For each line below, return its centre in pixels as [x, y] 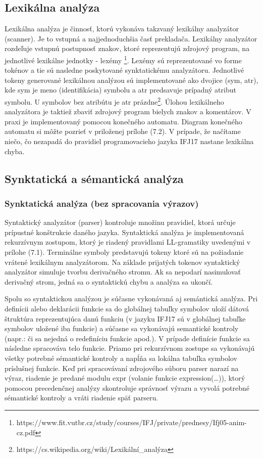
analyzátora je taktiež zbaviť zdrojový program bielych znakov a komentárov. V [128, 111]
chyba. [15, 151]
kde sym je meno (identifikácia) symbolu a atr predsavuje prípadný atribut [120, 90]
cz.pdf [26, 432]
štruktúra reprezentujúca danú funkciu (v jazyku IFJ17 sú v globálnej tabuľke [125, 318]
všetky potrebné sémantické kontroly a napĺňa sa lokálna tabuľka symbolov [121, 358]
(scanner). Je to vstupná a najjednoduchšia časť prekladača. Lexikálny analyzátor [131, 38]
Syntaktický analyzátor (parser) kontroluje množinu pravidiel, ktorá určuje [120, 222]
